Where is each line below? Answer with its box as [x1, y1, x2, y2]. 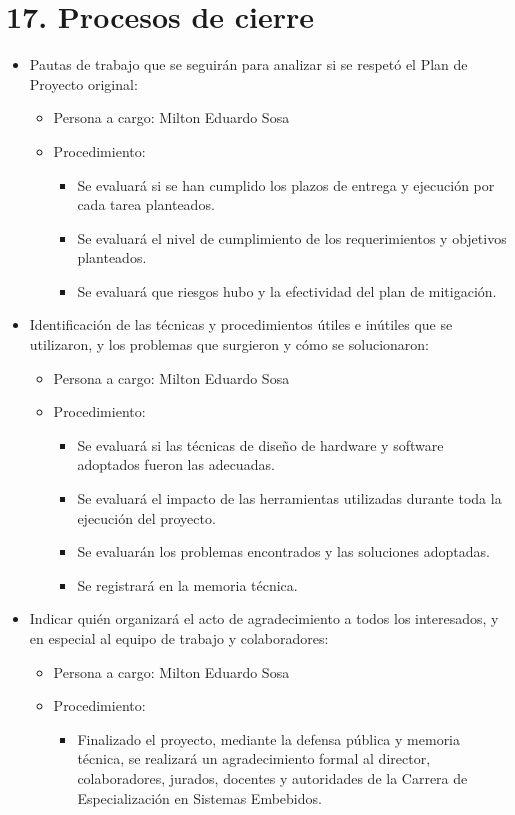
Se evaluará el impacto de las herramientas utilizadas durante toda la [77, 488, 502, 509]
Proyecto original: [29, 73, 138, 94]
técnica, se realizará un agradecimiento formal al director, [77, 748, 431, 769]
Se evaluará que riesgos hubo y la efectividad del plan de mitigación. [77, 280, 497, 301]
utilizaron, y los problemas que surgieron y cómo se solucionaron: [29, 334, 429, 355]
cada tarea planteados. [77, 194, 215, 215]
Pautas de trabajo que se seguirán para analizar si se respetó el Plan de [29, 54, 468, 75]
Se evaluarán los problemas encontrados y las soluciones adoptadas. [77, 541, 490, 562]
